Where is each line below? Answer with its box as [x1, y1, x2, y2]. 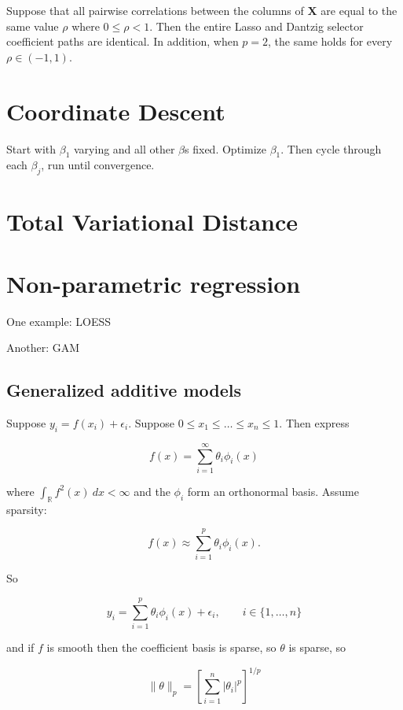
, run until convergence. [41, 157, 155, 173]
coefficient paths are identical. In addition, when [6, 33, 239, 50]
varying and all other [74, 140, 175, 157]
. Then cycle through [280, 140, 382, 157]
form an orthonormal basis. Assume [187, 483, 359, 499]
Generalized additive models [6, 378, 242, 402]
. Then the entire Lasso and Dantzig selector [149, 17, 364, 34]
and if [6, 639, 35, 656]
